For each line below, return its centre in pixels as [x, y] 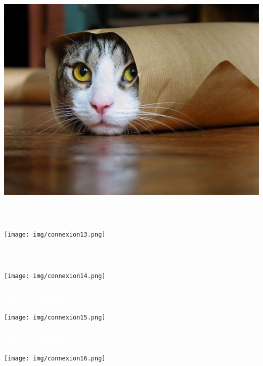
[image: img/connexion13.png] [55, 234]
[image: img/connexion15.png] [55, 317]
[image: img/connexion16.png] [55, 359]
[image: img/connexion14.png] [55, 276]
